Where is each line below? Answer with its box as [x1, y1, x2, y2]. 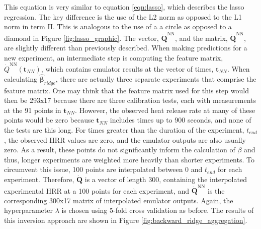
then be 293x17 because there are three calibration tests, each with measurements [4, 95, 256, 105]
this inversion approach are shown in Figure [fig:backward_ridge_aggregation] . [4, 215, 247, 225]
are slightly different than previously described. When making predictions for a [4, 42, 247, 53]
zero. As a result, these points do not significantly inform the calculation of [4, 144, 235, 155]
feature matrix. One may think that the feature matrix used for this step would [4, 85, 249, 95]
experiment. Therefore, [4, 174, 74, 184]
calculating [4, 73, 38, 84]
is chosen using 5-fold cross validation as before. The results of [61, 205, 254, 215]
